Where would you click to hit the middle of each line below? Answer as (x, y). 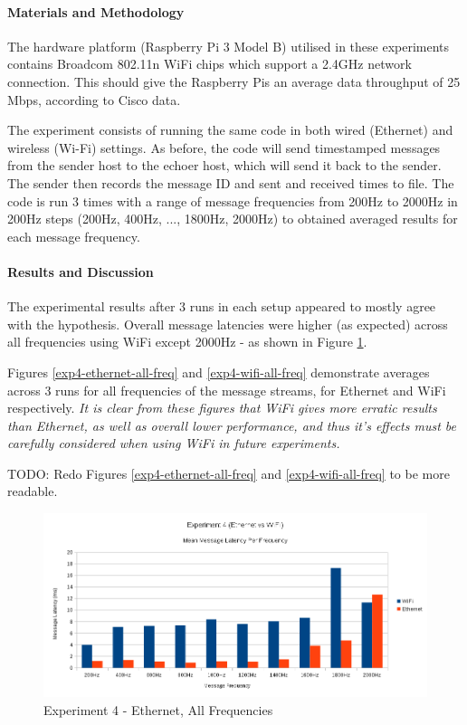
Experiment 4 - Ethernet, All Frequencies (158, 709)
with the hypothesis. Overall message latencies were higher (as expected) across (228, 324)
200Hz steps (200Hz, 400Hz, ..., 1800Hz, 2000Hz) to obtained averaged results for (233, 219)
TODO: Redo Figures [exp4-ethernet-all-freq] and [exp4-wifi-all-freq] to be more (229, 473)
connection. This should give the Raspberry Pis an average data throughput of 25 (234, 81)
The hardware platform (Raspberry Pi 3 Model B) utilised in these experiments (229, 46)
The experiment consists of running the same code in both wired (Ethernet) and (230, 130)
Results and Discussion (81, 271)
